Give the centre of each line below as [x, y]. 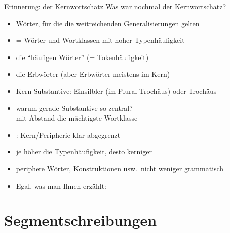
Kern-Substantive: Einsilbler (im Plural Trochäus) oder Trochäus [116, 91]
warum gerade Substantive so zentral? [74, 108]
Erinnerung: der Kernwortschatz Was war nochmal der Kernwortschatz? [115, 6]
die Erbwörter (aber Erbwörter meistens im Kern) [93, 74]
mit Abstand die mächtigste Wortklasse [77, 118]
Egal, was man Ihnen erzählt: [61, 185]
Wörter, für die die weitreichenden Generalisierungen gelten [108, 23]
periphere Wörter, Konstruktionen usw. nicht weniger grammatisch [120, 168]
